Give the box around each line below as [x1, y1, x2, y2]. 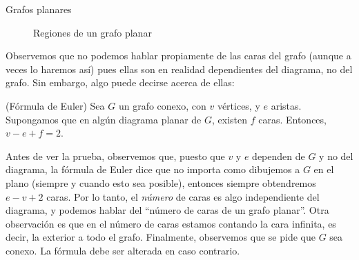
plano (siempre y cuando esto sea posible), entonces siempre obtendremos [6, 175, 316, 190]
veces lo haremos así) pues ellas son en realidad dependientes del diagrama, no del [6, 61, 353, 76]
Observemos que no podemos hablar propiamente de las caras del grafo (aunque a [6, 48, 351, 63]
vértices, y [217, 98, 260, 112]
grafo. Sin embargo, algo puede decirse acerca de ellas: [6, 75, 235, 90]
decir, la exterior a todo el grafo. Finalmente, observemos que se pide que [6, 230, 316, 244]
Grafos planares [6, 2, 72, 16]
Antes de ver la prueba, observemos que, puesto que [6, 148, 225, 163]
